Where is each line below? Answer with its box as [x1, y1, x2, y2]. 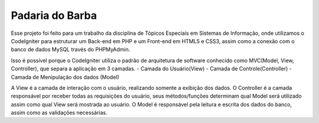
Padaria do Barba [11, 9, 97, 22]
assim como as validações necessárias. [11, 109, 108, 116]
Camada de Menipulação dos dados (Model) [11, 73, 119, 80]
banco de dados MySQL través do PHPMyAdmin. [11, 46, 131, 53]
